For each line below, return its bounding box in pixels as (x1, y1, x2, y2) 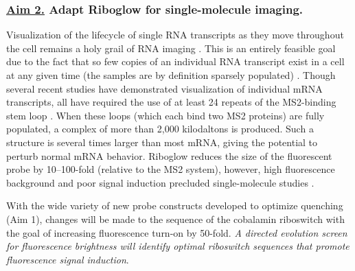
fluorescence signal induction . (6, 252, 129, 266)
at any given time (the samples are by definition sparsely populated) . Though (6, 68, 336, 82)
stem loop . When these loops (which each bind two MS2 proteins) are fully (6, 108, 325, 122)
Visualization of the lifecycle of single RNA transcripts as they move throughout (6, 27, 344, 42)
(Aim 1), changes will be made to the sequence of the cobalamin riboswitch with (6, 211, 345, 226)
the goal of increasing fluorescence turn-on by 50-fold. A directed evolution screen (6, 225, 347, 239)
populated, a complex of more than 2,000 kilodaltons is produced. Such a (6, 121, 314, 136)
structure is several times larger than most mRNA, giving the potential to (6, 134, 318, 149)
